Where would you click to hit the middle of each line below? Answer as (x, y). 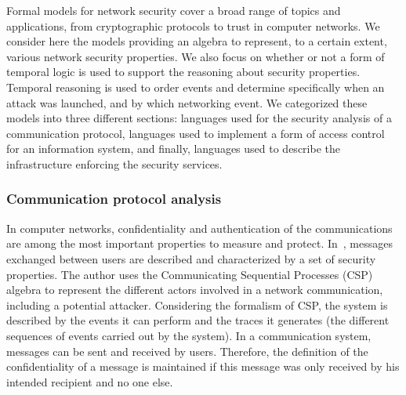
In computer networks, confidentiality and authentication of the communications (199, 228)
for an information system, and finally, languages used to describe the (173, 149)
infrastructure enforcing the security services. (114, 163)
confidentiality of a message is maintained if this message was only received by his (203, 366)
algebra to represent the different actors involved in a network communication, (195, 290)
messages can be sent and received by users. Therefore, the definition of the (187, 351)
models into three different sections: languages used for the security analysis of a (199, 118)
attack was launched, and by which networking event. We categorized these (187, 102)
